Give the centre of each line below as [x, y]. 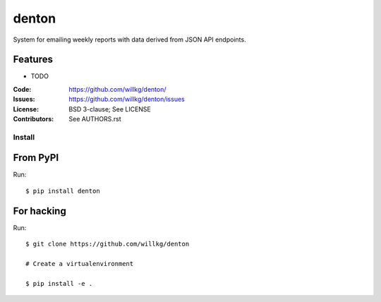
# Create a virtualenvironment [80, 264]
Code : [22, 89]
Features [33, 60]
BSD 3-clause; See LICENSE [110, 109]
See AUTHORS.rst [95, 119]
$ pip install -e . [59, 283]
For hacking [40, 211]
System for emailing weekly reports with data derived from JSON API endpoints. [129, 40]
